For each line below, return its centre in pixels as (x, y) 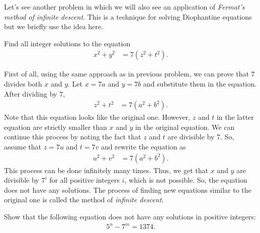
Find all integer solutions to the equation (67, 43)
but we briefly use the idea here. (54, 26)
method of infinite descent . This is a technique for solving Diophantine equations (128, 16)
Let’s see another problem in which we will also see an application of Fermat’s (124, 7)
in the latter (235, 117)
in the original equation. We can (185, 127)
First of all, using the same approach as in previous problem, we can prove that (126, 74)
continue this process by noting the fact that (73, 137)
